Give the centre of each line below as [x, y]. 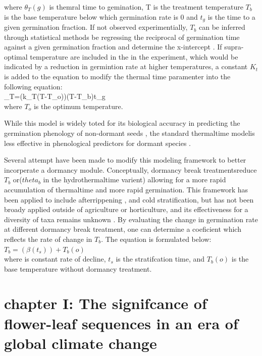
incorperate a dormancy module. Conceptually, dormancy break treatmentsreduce [130, 169]
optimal [16, 56]
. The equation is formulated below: [156, 239]
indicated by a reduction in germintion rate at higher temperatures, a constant [126, 66]
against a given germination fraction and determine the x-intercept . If [113, 47]
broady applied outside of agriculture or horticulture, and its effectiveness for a [126, 209]
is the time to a [231, 16]
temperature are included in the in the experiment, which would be [134, 56]
